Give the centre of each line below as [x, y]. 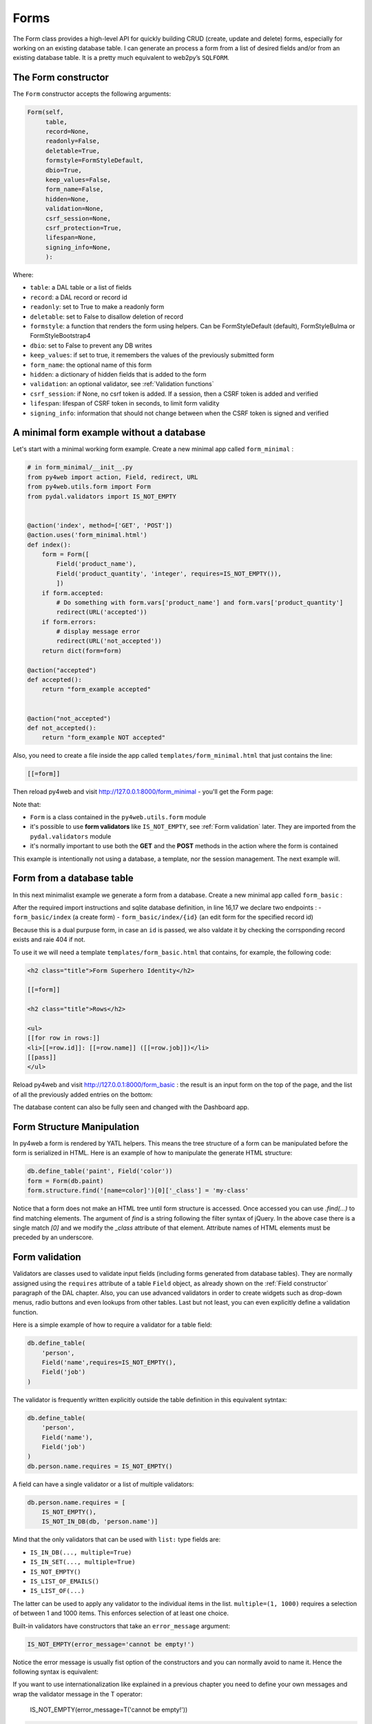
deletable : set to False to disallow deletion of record [107, 317]
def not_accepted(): [62, 728]
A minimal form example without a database [109, 433]
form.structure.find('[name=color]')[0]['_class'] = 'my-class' [138, 1191]
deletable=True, [73, 151]
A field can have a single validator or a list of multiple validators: [103, 1484]
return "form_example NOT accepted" [103, 738]
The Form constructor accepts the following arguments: [92, 94]
